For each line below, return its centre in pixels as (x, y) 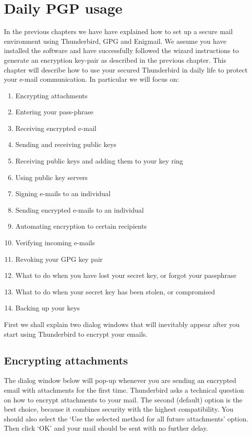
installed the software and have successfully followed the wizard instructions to (121, 50)
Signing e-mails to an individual (63, 193)
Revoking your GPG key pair (59, 259)
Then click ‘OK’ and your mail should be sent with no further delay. (106, 428)
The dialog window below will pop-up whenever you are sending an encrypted (120, 380)
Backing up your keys (48, 308)
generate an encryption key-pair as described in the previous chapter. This (115, 60)
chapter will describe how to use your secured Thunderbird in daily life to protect (126, 69)
